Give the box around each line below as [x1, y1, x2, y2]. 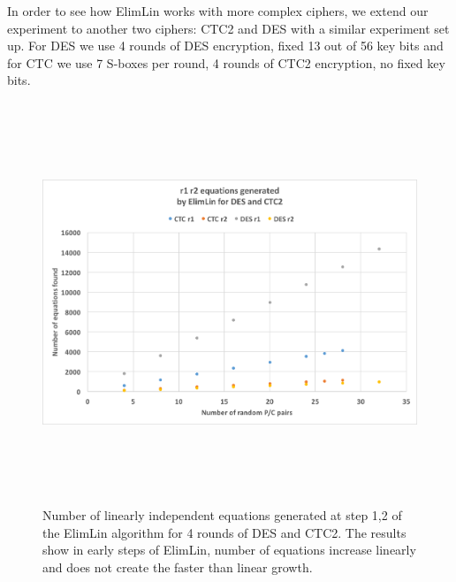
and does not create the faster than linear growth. [42, 557, 313, 576]
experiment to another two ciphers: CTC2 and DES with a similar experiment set [7, 19, 450, 37]
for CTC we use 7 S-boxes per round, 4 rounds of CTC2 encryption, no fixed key [7, 53, 445, 72]
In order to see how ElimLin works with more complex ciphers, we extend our [7, 2, 429, 19]
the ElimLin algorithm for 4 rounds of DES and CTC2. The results [42, 523, 407, 541]
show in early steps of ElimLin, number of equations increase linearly [42, 540, 416, 559]
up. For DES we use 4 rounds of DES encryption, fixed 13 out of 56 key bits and [7, 36, 444, 55]
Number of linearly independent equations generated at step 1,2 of [42, 506, 402, 525]
